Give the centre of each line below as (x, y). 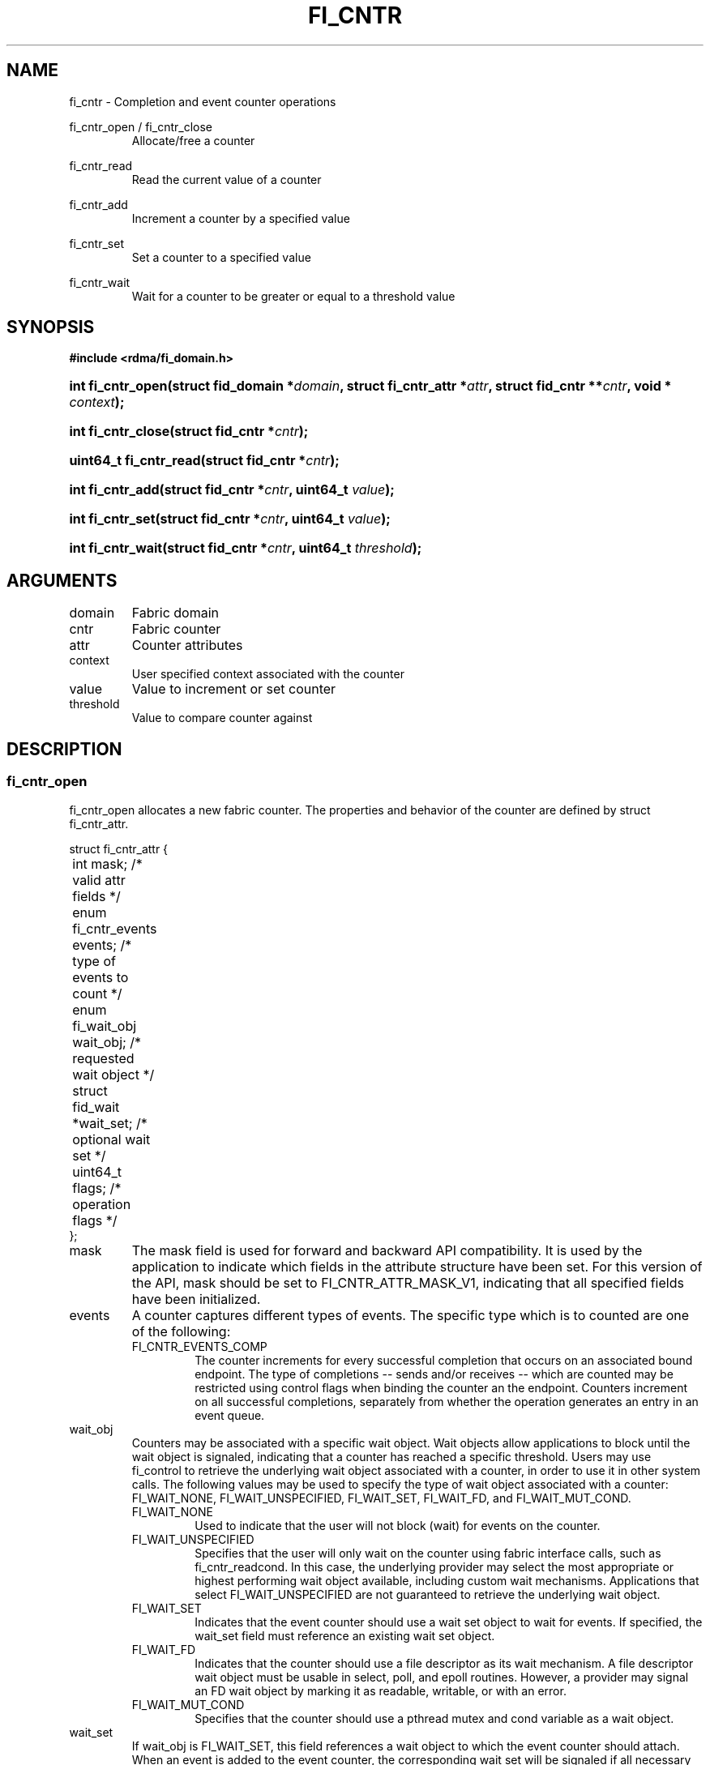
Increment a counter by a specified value (241, 218)
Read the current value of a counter (227, 179)
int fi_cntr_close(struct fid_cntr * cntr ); (189, 432)
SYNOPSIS (51, 327)
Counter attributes (187, 645)
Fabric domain (175, 613)
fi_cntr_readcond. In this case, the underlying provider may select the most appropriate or (434, 1566)
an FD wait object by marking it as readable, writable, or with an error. (381, 1690)
